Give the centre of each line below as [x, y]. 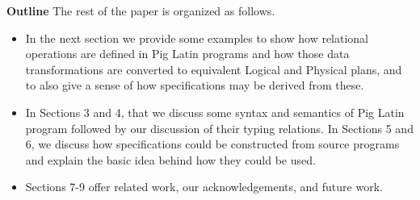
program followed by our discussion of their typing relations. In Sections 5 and [219, 128]
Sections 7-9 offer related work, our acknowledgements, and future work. [204, 187]
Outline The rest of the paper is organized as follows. [141, 10]
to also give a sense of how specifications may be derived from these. [195, 85]
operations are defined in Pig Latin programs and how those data [187, 54]
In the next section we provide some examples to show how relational [197, 37]
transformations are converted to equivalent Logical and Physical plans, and [214, 69]
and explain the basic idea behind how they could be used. [170, 159]
